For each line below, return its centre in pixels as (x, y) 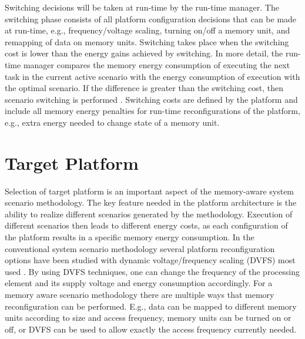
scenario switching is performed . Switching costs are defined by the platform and (151, 99)
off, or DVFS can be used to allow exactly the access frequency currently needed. (151, 329)
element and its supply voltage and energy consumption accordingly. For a (139, 283)
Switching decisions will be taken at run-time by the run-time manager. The (142, 7)
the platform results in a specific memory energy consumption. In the (130, 237)
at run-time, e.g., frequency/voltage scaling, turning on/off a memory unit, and (148, 30)
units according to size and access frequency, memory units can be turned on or (148, 318)
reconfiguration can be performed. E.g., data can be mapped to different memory (151, 306)
